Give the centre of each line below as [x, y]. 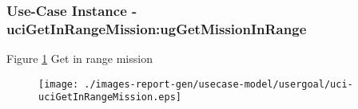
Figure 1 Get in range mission [80, 58]
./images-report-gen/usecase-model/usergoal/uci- [219, 84]
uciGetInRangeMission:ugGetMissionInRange [157, 28]
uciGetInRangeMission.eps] [110, 97]
